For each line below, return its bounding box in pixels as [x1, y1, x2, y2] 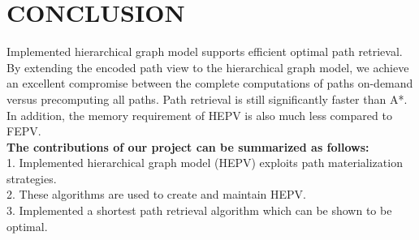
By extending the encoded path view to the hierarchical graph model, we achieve [6, 58, 409, 75]
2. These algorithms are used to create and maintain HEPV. [6, 186, 306, 203]
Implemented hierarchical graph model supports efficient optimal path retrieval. [6, 43, 403, 60]
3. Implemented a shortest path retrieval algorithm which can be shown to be [6, 202, 392, 219]
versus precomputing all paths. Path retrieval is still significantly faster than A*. [6, 90, 408, 107]
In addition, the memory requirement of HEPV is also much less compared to [6, 106, 392, 123]
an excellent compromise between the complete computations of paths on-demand [6, 75, 413, 92]
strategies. [6, 169, 57, 186]
